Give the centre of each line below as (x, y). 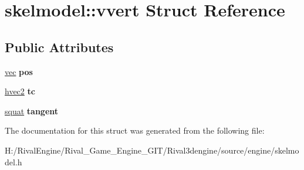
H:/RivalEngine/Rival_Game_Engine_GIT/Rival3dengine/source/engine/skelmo (152, 150)
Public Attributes (59, 47)
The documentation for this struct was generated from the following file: (135, 130)
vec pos (19, 71)
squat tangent (32, 110)
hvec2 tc (20, 91)
